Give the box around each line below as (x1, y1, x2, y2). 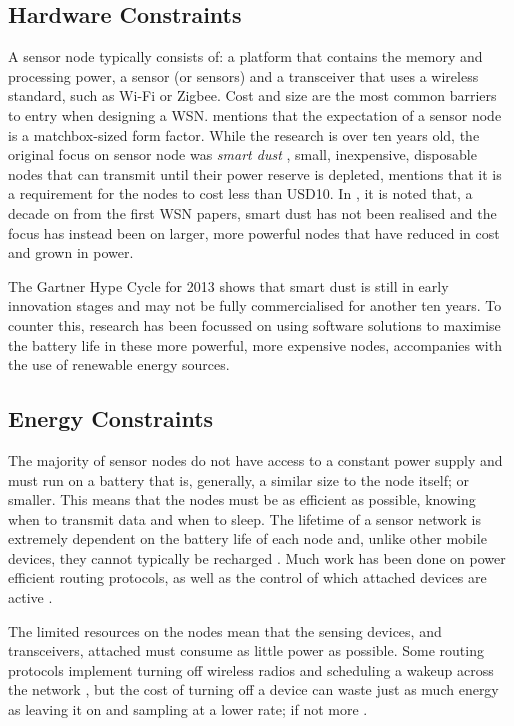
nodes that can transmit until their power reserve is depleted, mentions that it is (8, 163, 502, 184)
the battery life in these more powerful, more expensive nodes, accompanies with (8, 334, 502, 355)
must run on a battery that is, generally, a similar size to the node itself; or (8, 469, 470, 490)
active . (8, 587, 53, 608)
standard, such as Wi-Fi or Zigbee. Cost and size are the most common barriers (8, 85, 497, 106)
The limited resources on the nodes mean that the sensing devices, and (8, 620, 442, 641)
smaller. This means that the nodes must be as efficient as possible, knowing (8, 489, 476, 510)
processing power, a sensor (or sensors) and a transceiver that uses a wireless (8, 65, 479, 86)
